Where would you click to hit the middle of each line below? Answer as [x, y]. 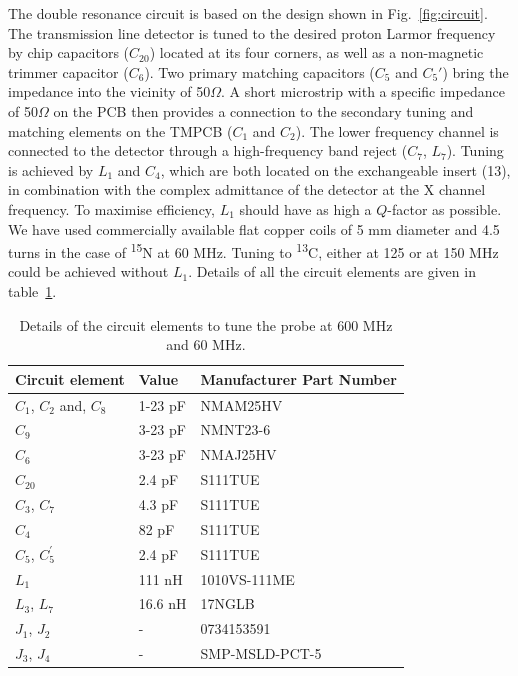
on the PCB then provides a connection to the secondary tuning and [263, 110]
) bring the [475, 71]
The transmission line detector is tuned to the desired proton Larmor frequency [252, 32]
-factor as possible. [444, 208]
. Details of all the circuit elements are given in [332, 271]
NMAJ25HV [238, 454]
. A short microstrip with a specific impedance [363, 91]
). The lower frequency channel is [397, 130]
